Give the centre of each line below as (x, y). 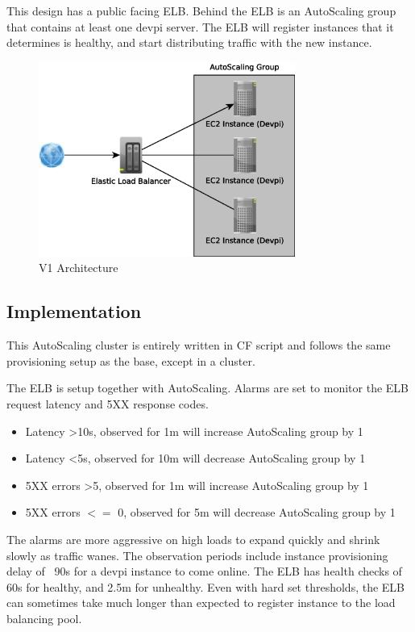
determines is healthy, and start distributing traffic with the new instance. (189, 42)
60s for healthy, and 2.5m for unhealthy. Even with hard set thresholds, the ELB (206, 586)
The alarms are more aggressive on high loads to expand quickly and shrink (193, 539)
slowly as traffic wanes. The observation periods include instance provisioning (197, 555)
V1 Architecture (79, 268)
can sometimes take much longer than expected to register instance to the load (201, 603)
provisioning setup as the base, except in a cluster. (131, 360)
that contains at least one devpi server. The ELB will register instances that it (200, 26)
